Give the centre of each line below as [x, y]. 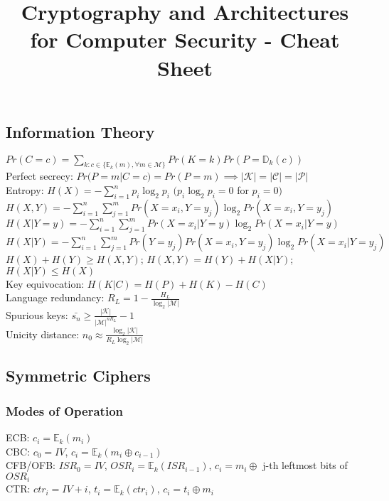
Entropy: [25, 190]
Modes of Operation [65, 410]
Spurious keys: [37, 314]
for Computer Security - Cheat [185, 39]
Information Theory [80, 131]
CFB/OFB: [31, 465]
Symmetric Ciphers [78, 376]
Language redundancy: [55, 297]
